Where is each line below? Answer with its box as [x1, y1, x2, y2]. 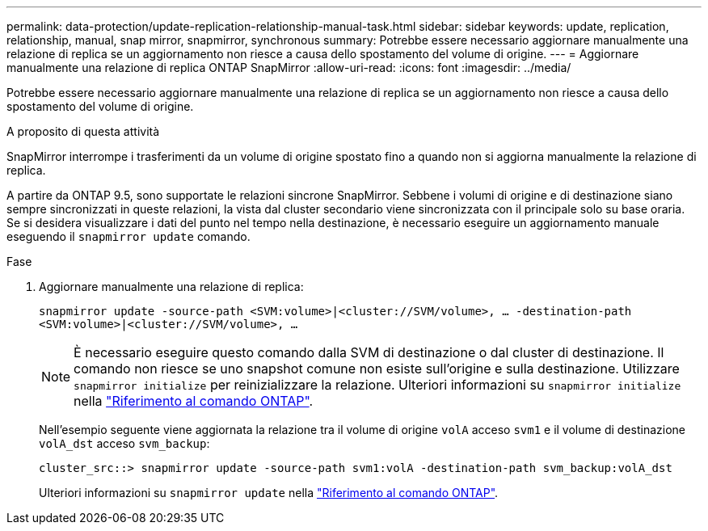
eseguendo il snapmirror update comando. [6, 230, 251, 243]
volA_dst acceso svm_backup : [39, 436, 210, 450]
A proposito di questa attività [6, 124, 160, 138]
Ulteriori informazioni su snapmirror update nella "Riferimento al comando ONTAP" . [39, 486, 499, 499]
